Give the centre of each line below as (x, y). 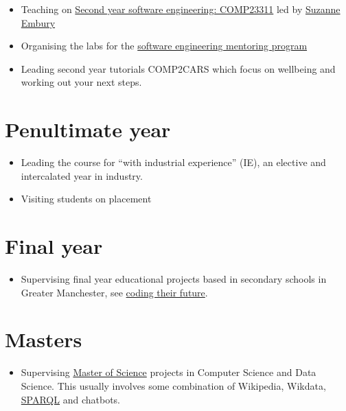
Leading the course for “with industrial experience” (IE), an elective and (173, 162)
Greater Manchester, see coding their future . (114, 292)
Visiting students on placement (86, 199)
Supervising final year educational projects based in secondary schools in (174, 279)
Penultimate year (88, 129)
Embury (38, 22)
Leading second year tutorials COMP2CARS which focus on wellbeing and (178, 68)
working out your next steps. (81, 82)
